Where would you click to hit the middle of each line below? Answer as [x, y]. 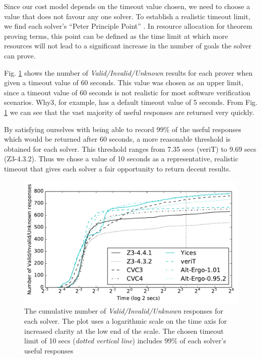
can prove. [20, 55]
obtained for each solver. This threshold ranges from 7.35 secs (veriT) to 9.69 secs [130, 148]
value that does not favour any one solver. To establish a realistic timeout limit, [127, 16]
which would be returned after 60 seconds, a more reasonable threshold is [117, 139]
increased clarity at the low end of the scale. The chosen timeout [124, 331]
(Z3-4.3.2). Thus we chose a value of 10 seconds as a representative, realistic [121, 159]
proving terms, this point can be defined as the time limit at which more [116, 36]
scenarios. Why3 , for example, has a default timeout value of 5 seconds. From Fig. [131, 102]
